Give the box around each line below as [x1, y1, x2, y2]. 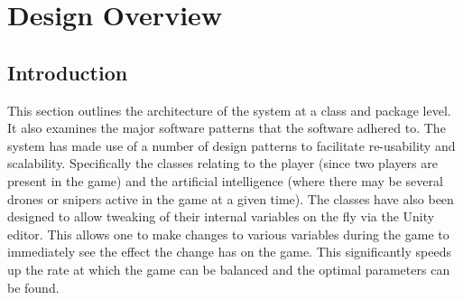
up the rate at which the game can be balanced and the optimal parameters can [7, 259, 450, 278]
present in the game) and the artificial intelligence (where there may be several [7, 171, 443, 190]
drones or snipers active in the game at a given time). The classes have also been [7, 189, 454, 208]
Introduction [7, 58, 128, 86]
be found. [7, 277, 60, 296]
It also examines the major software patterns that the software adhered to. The [7, 118, 446, 137]
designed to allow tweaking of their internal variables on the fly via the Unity [7, 207, 435, 226]
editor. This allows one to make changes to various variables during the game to [7, 224, 449, 243]
